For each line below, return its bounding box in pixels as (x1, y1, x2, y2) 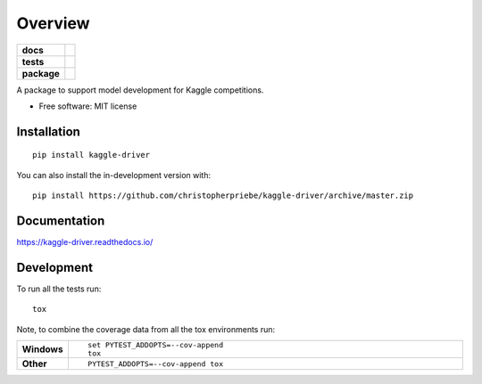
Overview (16, 13, 90, 33)
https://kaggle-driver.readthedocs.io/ (16, 237, 154, 248)
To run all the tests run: (16, 283, 102, 294)
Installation (16, 124, 80, 139)
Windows (21, 343, 63, 355)
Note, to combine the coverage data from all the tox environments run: (16, 323, 276, 334)
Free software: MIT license (38, 101, 137, 111)
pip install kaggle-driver (32, 150, 151, 160)
